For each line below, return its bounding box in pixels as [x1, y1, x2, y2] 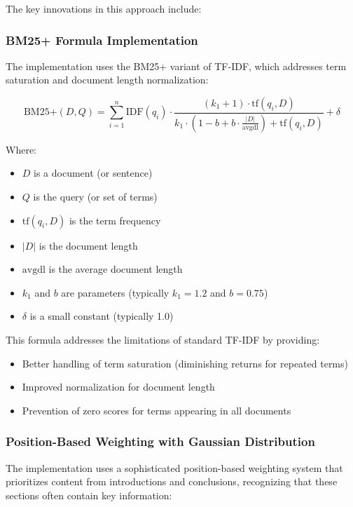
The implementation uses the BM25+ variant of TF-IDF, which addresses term [6, 58, 347, 73]
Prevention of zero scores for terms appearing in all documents [22, 403, 291, 417]
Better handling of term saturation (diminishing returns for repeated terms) [22, 356, 348, 370]
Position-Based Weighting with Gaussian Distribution [6, 433, 315, 450]
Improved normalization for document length [22, 379, 215, 394]
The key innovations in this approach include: [6, 1, 202, 15]
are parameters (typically [61, 285, 169, 299]
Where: [6, 142, 36, 156]
